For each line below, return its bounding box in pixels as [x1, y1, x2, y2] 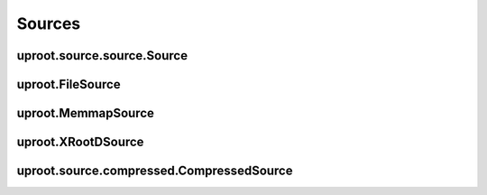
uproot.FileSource [16, 77, 121, 92]
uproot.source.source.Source [16, 48, 188, 63]
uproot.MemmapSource [16, 106, 155, 121]
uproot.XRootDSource [16, 135, 144, 150]
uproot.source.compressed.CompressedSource [16, 163, 293, 179]
